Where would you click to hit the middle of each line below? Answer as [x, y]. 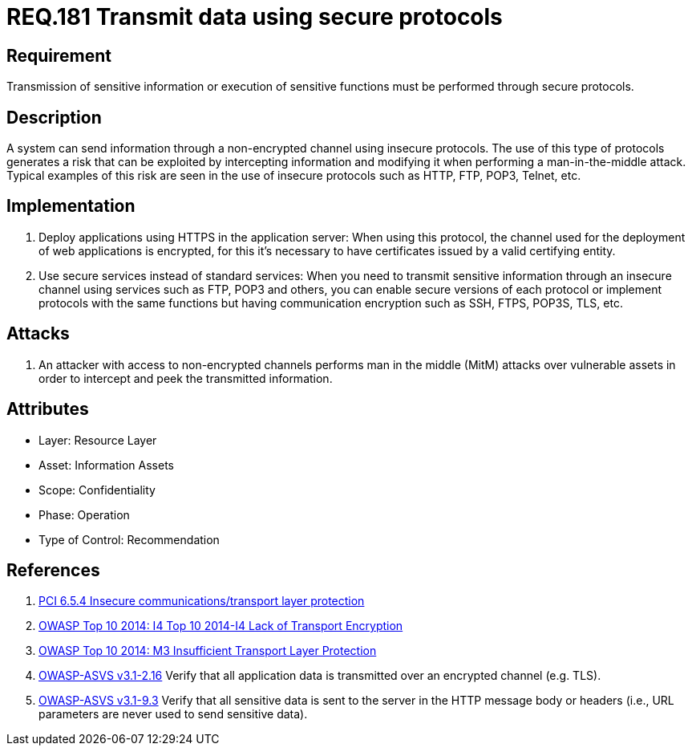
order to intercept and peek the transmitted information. [186, 378]
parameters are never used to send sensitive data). [173, 714]
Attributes [48, 409]
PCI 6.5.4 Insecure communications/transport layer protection [202, 601]
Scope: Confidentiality [97, 490]
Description [54, 117]
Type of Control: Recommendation [129, 539]
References [53, 570]
